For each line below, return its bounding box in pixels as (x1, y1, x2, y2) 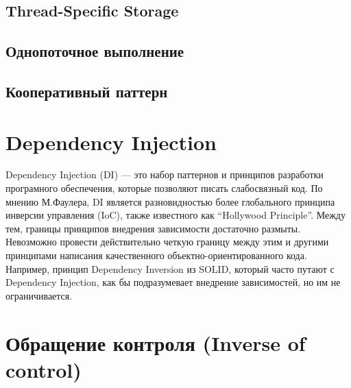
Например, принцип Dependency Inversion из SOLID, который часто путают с (5, 261, 335, 276)
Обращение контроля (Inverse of (5, 328, 306, 356)
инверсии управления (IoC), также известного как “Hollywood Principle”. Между (5, 208, 346, 222)
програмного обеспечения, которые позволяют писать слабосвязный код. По (5, 181, 323, 195)
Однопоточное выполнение (5, 40, 184, 62)
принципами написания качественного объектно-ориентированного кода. (5, 248, 307, 263)
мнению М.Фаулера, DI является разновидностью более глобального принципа (5, 194, 335, 208)
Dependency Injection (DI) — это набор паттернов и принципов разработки (5, 167, 324, 182)
